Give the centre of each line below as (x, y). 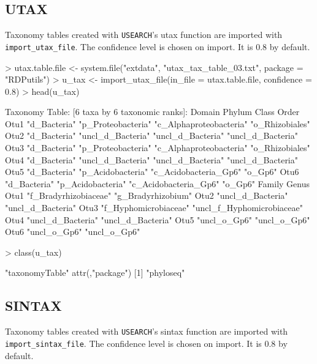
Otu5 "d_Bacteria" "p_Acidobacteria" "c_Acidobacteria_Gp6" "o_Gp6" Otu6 (152, 172)
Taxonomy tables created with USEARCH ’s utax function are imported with (144, 35)
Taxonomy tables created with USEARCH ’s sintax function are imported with (147, 331)
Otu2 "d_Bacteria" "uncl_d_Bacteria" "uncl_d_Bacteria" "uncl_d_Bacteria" (151, 136)
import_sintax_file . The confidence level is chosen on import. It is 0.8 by (146, 343)
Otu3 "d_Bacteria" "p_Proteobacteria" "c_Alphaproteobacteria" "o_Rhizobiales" (158, 148)
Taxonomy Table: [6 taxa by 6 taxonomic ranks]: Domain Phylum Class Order (152, 112)
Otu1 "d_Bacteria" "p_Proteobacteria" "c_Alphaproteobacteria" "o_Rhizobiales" (158, 123)
